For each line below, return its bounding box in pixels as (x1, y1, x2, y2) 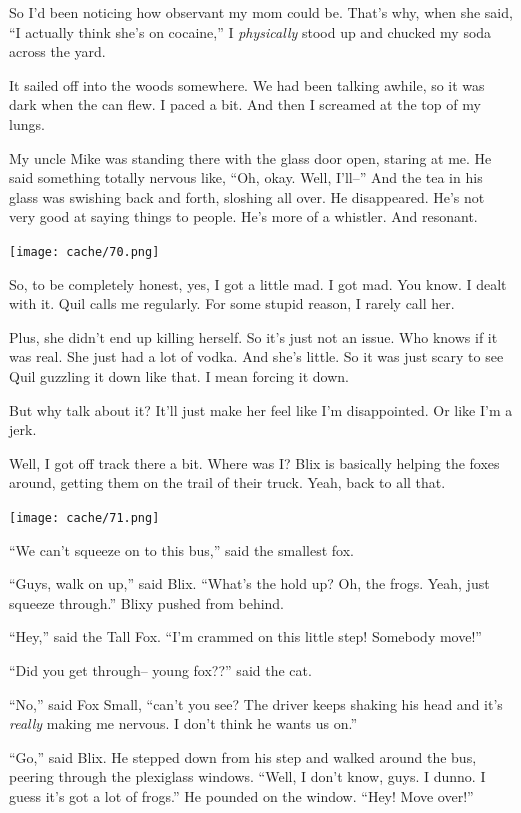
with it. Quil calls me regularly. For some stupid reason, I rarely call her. (9, 293, 455, 314)
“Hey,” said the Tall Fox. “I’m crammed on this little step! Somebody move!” (9, 626, 482, 647)
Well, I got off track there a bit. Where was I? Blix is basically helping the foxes (9, 452, 500, 473)
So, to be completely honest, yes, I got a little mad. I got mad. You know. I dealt (9, 273, 507, 294)
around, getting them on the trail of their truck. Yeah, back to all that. (9, 472, 446, 493)
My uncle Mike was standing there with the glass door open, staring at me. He (9, 147, 492, 168)
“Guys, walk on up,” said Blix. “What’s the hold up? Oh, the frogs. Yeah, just (9, 573, 490, 594)
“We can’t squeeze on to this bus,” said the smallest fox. (9, 539, 354, 560)
